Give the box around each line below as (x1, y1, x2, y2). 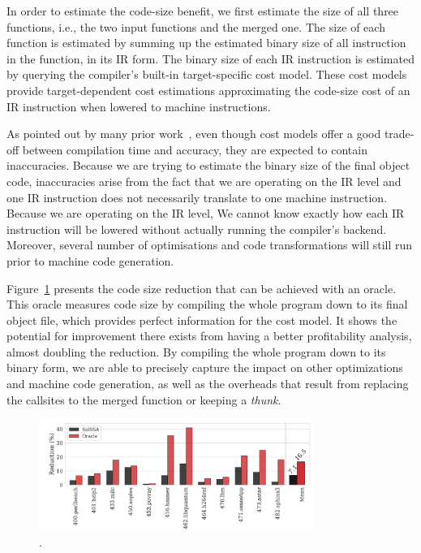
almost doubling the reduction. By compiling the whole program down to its (6, 343, 386, 360)
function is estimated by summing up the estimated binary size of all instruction (6, 34, 406, 51)
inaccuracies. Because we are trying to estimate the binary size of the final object (6, 157, 410, 174)
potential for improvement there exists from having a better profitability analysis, (6, 327, 412, 344)
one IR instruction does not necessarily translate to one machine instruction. (6, 188, 388, 205)
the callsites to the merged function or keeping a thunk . (6, 391, 281, 408)
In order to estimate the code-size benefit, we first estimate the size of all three (6, 2, 399, 19)
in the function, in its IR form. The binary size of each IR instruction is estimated (6, 50, 415, 67)
